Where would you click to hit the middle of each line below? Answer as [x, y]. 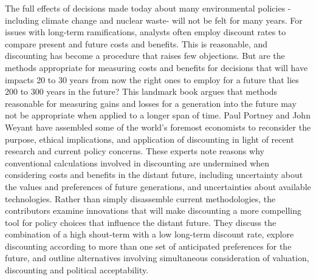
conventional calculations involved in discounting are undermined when [137, 162]
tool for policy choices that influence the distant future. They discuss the [141, 222]
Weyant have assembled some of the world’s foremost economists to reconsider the [158, 127]
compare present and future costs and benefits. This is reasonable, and [136, 43]
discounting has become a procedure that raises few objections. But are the [145, 56]
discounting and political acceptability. [77, 270]
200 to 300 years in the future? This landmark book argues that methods [141, 91]
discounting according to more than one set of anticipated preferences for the [148, 246]
